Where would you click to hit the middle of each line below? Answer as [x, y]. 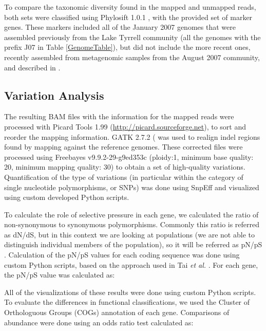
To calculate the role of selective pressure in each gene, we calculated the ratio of [131, 214]
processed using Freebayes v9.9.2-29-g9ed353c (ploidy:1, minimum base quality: [129, 157]
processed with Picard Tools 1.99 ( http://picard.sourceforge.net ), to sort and [125, 126]
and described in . [32, 67]
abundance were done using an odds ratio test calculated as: [99, 322]
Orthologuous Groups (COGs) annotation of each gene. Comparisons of [117, 312]
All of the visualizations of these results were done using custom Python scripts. [130, 292]
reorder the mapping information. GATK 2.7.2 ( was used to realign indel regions [132, 136]
